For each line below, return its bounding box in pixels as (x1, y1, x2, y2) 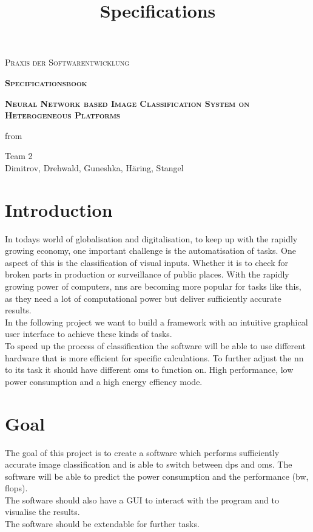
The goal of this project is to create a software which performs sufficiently (5, 446, 280, 459)
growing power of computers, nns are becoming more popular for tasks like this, (5, 280, 301, 293)
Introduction (5, 197, 113, 222)
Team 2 (5, 149, 33, 162)
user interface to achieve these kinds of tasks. (5, 327, 172, 340)
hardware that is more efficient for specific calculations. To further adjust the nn (5, 351, 304, 364)
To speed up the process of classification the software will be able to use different (5, 339, 306, 352)
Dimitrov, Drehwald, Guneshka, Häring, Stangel (5, 161, 184, 174)
